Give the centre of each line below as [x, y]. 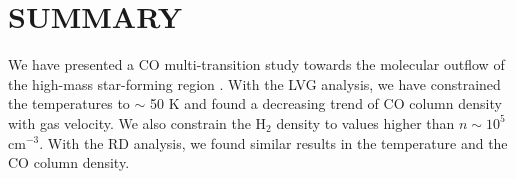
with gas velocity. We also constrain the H [137, 122]
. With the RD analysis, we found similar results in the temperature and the [273, 142]
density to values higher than [365, 122]
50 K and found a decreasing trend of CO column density [326, 103]
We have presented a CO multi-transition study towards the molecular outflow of [256, 64]
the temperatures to [69, 103]
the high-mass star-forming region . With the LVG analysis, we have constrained [254, 83]
